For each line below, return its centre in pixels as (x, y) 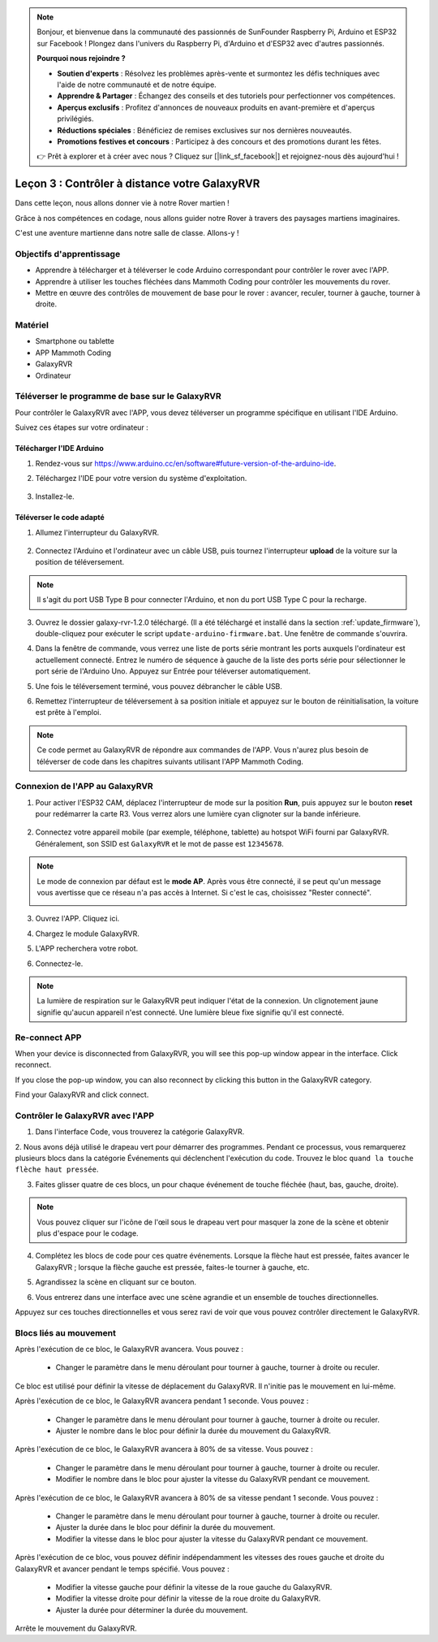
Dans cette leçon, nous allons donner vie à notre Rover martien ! (122, 203)
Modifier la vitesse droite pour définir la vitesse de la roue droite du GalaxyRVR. (188, 1599)
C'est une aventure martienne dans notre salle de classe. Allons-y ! (127, 232)
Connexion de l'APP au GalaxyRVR (84, 786)
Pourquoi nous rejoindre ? (81, 58)
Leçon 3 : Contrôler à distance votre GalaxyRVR (137, 184)
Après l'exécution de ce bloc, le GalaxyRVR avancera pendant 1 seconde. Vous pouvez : (162, 1401)
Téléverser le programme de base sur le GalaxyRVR (118, 396)
